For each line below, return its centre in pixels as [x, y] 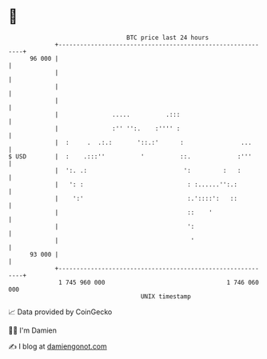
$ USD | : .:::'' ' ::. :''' [130, 156]
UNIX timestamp [166, 296]
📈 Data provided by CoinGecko [60, 312]
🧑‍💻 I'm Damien [33, 330]
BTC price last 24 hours [168, 38]
